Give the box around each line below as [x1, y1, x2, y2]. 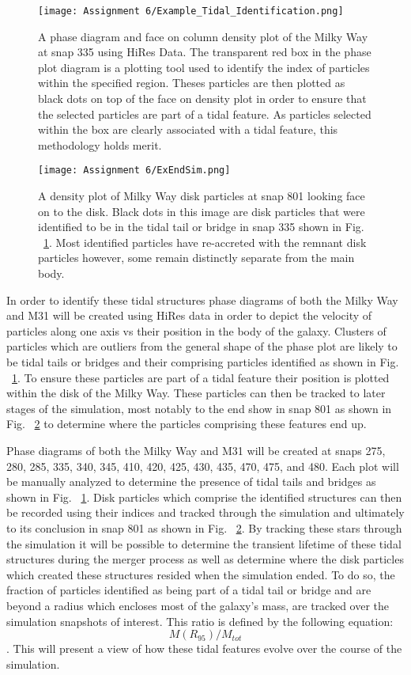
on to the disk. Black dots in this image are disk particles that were [38, 203, 365, 219]
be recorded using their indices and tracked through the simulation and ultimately [6, 504, 405, 521]
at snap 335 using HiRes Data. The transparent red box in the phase [38, 44, 371, 60]
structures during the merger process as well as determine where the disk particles [6, 551, 404, 567]
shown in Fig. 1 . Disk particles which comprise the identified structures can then [6, 488, 402, 505]
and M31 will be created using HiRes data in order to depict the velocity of [6, 307, 372, 324]
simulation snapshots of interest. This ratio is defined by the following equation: [6, 612, 394, 629]
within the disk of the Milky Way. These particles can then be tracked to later [6, 385, 386, 401]
